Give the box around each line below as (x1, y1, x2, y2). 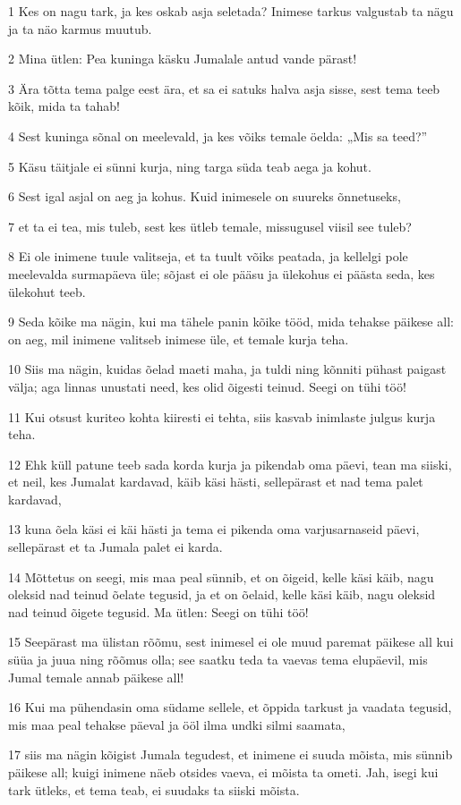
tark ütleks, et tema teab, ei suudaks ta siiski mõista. (8, 780, 300, 799)
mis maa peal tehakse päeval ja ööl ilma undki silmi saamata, (8, 715, 346, 733)
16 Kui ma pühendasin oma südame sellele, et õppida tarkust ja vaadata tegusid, (8, 698, 452, 716)
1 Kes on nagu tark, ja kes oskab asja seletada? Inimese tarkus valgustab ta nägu (8, 2, 454, 20)
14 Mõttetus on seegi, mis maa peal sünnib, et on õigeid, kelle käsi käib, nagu (8, 567, 434, 586)
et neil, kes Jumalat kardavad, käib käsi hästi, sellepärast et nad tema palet (8, 472, 423, 491)
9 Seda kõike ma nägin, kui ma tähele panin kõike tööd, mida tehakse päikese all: (8, 312, 454, 331)
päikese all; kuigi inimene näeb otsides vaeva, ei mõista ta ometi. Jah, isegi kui (8, 763, 439, 781)
